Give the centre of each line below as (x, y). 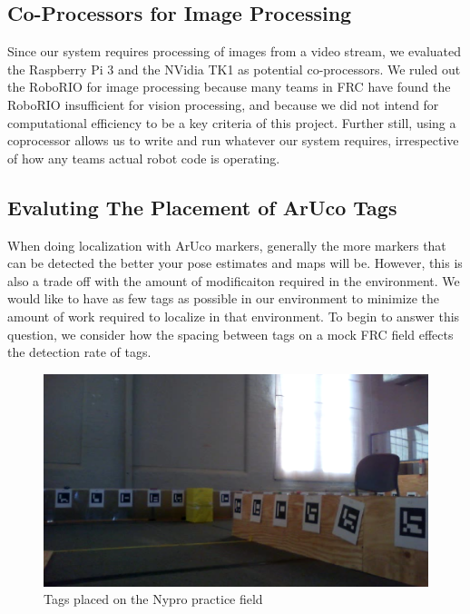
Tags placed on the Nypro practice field (153, 599)
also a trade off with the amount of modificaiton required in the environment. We (234, 280)
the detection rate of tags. (79, 352)
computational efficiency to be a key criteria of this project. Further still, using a (232, 122)
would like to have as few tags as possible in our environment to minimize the (224, 298)
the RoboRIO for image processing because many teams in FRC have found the (229, 87)
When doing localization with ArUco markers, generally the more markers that (227, 245)
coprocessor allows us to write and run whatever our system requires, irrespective (233, 140)
